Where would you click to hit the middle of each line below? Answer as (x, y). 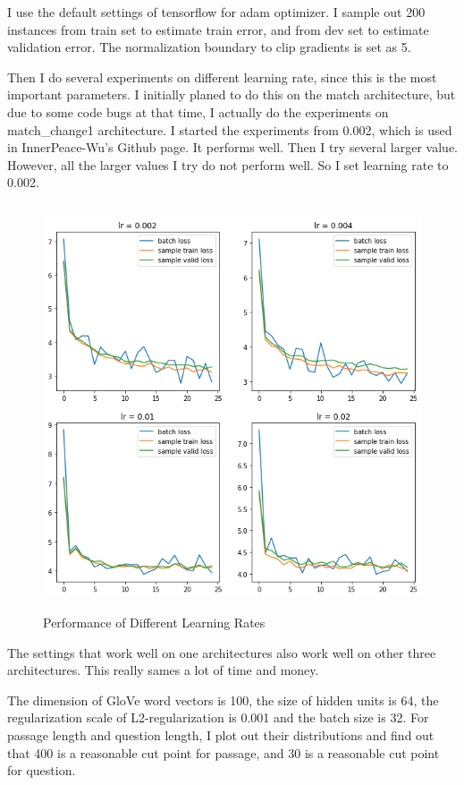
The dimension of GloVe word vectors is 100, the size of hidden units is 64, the (223, 700)
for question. (42, 770)
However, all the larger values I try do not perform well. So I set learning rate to (228, 164)
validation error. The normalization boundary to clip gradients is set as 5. (209, 47)
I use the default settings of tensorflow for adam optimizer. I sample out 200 (216, 12)
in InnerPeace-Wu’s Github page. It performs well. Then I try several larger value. (233, 147)
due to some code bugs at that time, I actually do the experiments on (198, 111)
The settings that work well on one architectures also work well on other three (222, 652)
